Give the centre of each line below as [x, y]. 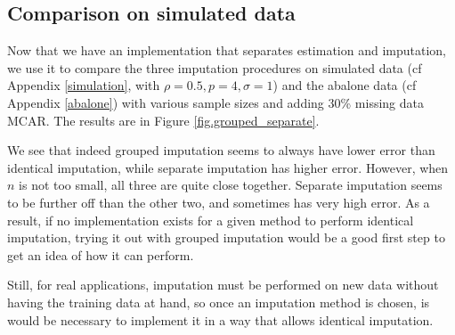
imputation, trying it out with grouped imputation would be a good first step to [226, 237]
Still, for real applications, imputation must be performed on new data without [223, 285]
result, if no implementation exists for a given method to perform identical [211, 220]
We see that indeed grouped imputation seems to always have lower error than [221, 150]
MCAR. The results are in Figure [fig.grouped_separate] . [163, 120]
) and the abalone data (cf [345, 85]
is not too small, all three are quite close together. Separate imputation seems [231, 185]
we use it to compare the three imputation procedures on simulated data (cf [215, 67]
